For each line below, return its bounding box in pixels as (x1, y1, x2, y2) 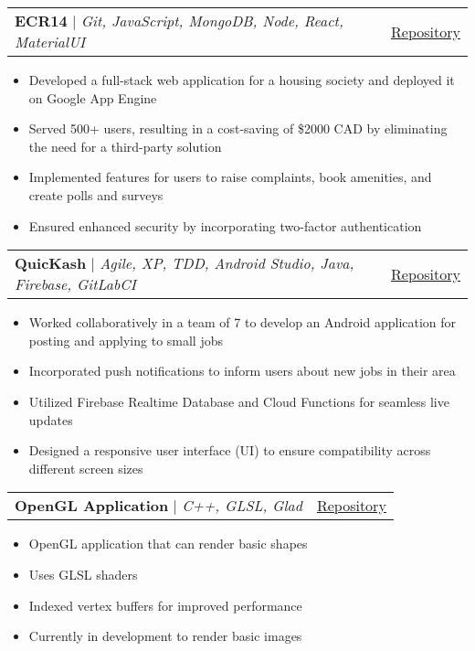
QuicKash (15, 252, 87, 274)
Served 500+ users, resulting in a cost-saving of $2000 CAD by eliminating (28, 119, 448, 138)
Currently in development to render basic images (28, 626, 302, 646)
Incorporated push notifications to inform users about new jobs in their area (28, 361, 456, 380)
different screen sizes (28, 458, 143, 477)
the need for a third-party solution (28, 136, 222, 155)
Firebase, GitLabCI (15, 273, 136, 295)
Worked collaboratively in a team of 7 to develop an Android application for (28, 313, 457, 332)
